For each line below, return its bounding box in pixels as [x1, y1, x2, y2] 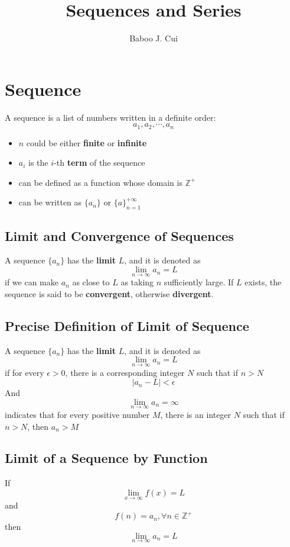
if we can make [5, 276, 58, 288]
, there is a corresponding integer [65, 366, 185, 378]
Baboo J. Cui [129, 32, 178, 44]
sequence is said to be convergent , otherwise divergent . [5, 287, 214, 300]
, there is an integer [160, 408, 232, 420]
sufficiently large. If [164, 276, 234, 288]
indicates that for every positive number [5, 408, 150, 420]
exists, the [245, 276, 282, 288]
